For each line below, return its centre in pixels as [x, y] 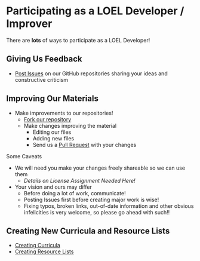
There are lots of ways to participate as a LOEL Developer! [78, 40]
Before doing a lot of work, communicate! [75, 193]
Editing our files [52, 132]
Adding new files [53, 138]
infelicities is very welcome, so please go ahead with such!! [97, 212]
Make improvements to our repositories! [64, 113]
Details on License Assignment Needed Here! [79, 180]
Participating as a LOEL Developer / [95, 11]
